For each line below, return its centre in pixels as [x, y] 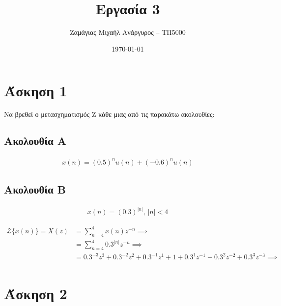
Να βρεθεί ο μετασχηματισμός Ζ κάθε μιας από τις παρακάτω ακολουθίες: [109, 114]
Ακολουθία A [35, 141]
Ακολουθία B [35, 189]
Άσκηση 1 [36, 91]
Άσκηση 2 [36, 293]
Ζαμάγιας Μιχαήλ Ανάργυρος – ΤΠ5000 [128, 32]
